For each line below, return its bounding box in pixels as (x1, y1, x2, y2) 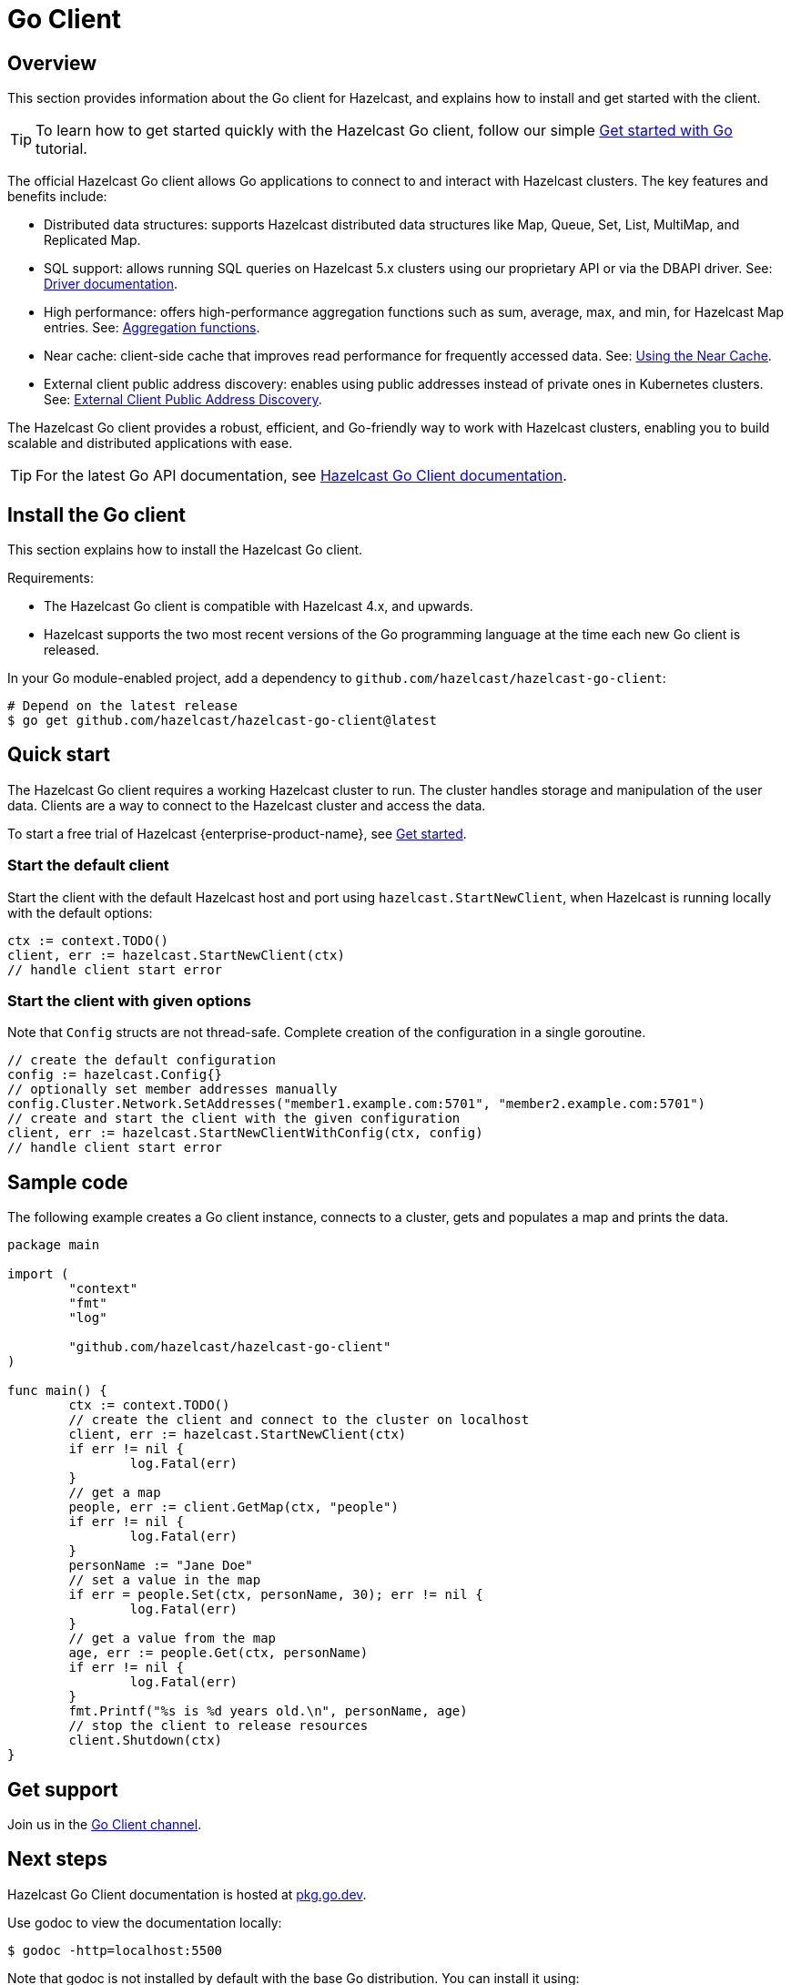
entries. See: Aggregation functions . (44, 320, 260, 336)
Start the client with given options (7, 991, 251, 1010)
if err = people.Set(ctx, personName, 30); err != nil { (68, 1587, 483, 1603)
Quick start (7, 743, 110, 767)
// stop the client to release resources (68, 1718, 369, 1734)
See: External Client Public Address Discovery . (44, 392, 322, 408)
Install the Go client (7, 503, 186, 526)
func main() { (7, 1383, 107, 1399)
